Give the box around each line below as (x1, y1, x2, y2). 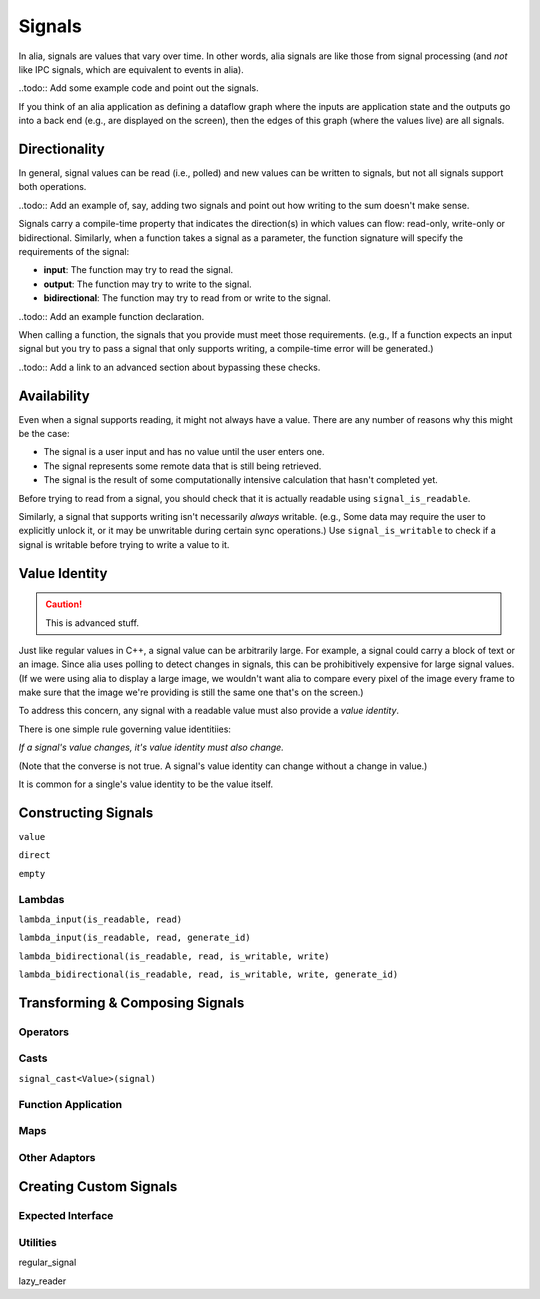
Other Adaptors (18, 1150, 96, 1164)
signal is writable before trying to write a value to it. (18, 538, 230, 550)
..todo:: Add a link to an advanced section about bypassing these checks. (18, 361, 321, 373)
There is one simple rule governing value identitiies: (18, 723, 232, 735)
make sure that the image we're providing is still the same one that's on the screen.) (18, 686, 364, 699)
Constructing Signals (18, 804, 154, 821)
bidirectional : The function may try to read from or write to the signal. (43, 292, 331, 304)
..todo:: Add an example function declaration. (18, 310, 205, 322)
